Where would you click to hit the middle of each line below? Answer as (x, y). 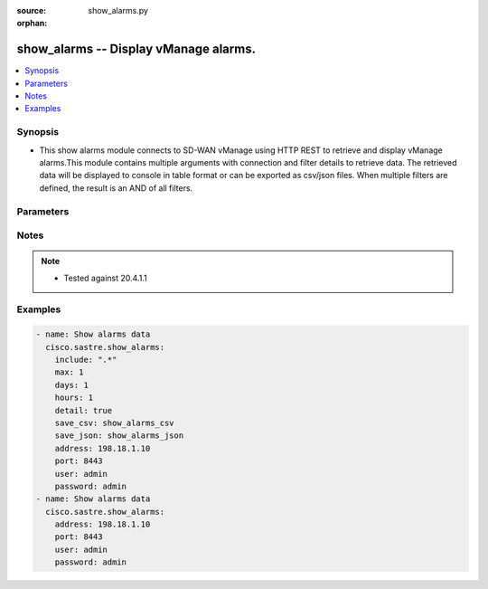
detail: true (84, 410)
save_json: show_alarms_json (119, 436)
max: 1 (69, 372)
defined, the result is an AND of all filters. (116, 188)
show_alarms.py (118, 10)
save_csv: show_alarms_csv (115, 423)
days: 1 (72, 385)
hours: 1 (74, 398)
